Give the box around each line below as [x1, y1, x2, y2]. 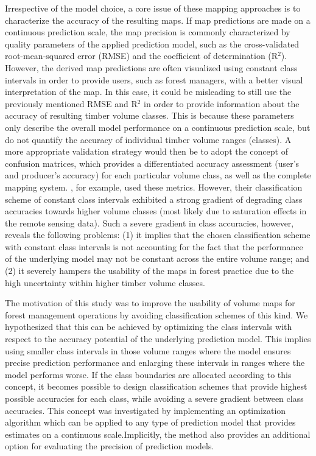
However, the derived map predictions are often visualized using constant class [5, 61, 298, 74]
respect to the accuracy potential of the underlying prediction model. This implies [5, 332, 311, 345]
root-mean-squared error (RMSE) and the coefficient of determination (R [5, 49, 278, 62]
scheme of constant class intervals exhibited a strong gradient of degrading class [5, 192, 303, 205]
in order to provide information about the [144, 97, 300, 110]
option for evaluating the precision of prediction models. [5, 440, 214, 452]
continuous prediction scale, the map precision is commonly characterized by [5, 26, 290, 38]
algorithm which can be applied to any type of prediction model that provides [5, 416, 296, 429]
